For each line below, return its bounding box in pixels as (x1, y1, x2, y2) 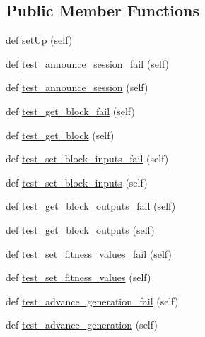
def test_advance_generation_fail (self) (6, 293, 179, 308)
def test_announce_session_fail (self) (6, 56, 170, 71)
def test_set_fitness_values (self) (6, 270, 151, 285)
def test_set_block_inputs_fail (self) (6, 151, 169, 166)
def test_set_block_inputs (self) (6, 175, 148, 189)
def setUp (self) (6, 32, 73, 47)
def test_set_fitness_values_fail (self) (6, 246, 172, 261)
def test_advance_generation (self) (6, 317, 158, 332)
